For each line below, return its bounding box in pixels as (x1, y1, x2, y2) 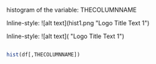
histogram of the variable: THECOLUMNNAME (6, 6, 138, 14)
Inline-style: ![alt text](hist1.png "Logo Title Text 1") (6, 19, 150, 27)
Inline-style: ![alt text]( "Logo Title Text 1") (6, 32, 125, 40)
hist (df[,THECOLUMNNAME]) (6, 51, 80, 58)
